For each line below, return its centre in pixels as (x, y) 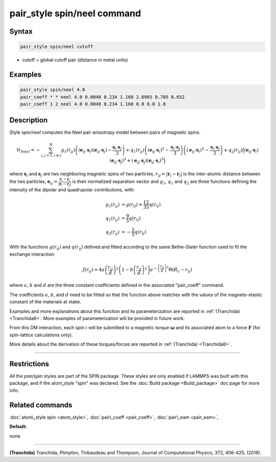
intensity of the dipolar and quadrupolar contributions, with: (72, 190)
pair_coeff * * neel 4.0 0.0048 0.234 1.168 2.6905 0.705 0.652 (102, 97)
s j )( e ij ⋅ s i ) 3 (152, 160)
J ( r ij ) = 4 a (94, 271)
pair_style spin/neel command (75, 13)
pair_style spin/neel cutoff (57, 47)
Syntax (21, 31)
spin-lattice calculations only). (41, 335)
